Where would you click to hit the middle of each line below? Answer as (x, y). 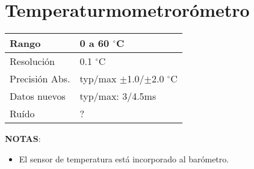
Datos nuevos (38, 96)
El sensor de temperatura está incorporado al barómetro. (124, 158)
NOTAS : (23, 139)
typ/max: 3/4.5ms (118, 96)
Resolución (32, 61)
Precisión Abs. (40, 79)
